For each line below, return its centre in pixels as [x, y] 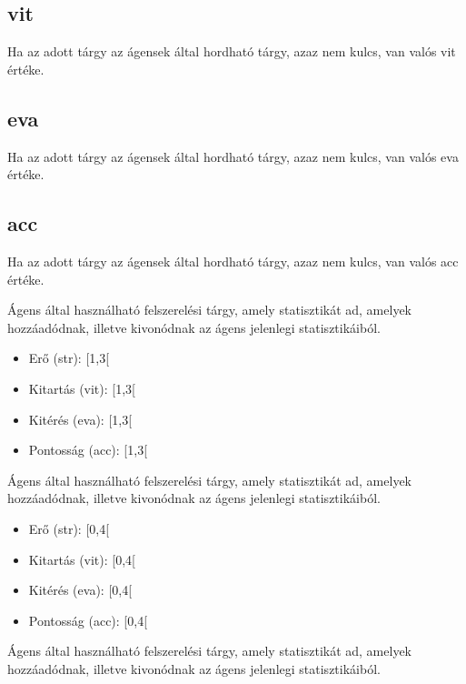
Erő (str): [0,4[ [69, 528]
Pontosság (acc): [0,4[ [88, 620]
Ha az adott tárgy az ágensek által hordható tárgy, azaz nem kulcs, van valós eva [233, 156]
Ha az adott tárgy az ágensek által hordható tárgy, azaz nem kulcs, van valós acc [233, 261]
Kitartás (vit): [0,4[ [82, 559]
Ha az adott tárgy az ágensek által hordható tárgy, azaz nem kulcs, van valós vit [232, 51]
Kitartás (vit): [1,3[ [82, 388]
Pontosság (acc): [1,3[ [88, 450]
